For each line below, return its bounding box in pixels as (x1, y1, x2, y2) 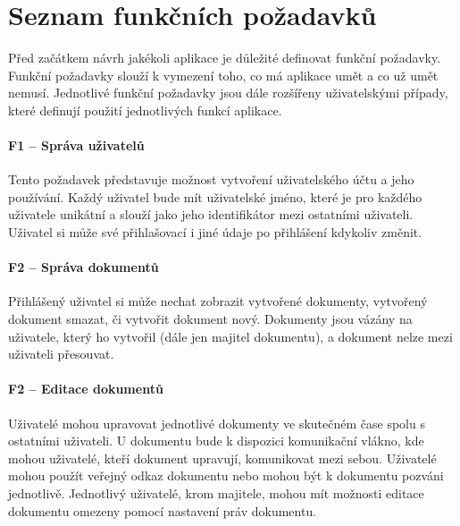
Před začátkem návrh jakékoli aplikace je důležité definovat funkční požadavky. (8, 48, 441, 67)
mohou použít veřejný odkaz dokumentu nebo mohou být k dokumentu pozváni (8, 466, 444, 485)
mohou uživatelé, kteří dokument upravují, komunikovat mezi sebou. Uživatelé (8, 448, 437, 467)
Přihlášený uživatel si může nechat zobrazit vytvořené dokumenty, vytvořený (8, 292, 428, 310)
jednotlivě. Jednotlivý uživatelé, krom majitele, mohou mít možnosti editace (8, 484, 424, 503)
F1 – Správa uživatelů (8, 136, 145, 155)
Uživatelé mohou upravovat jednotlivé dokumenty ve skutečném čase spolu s (8, 413, 425, 432)
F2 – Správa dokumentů (8, 258, 159, 276)
